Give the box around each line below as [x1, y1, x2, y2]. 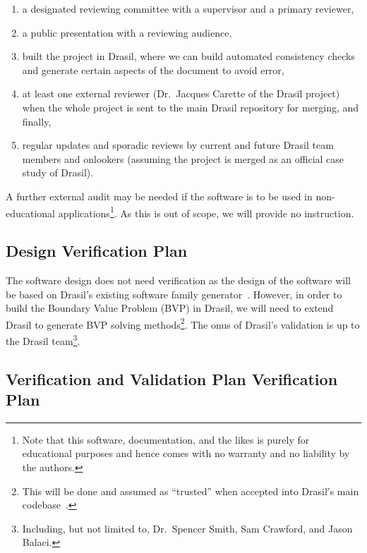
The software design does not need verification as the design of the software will [6, 272, 351, 287]
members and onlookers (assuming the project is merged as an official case [22, 151, 344, 166]
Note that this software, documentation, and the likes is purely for [22, 432, 310, 446]
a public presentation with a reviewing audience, [22, 25, 232, 39]
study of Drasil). [22, 165, 94, 180]
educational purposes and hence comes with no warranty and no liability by [22, 446, 350, 461]
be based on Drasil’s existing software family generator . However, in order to [6, 286, 342, 301]
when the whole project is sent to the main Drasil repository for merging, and [22, 99, 359, 114]
